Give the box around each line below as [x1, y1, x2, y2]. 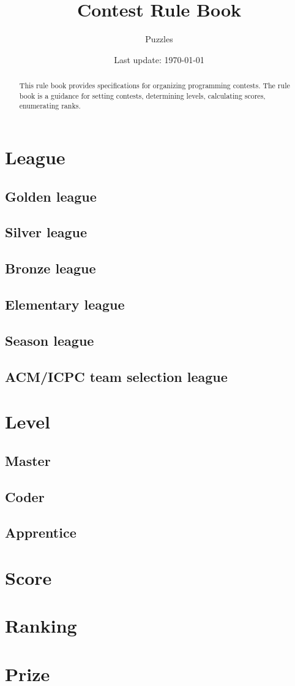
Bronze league [5, 259, 96, 278]
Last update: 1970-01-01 [114, 53, 204, 66]
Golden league [5, 186, 97, 205]
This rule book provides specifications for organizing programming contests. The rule [19, 80, 290, 91]
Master [5, 451, 51, 470]
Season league [5, 330, 94, 349]
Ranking [5, 613, 77, 638]
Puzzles [145, 32, 173, 45]
